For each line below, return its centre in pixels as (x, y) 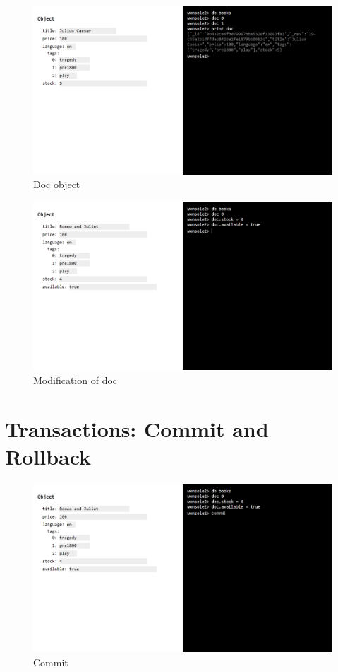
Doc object (57, 184)
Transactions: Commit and (137, 428)
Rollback (48, 456)
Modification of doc (76, 380)
